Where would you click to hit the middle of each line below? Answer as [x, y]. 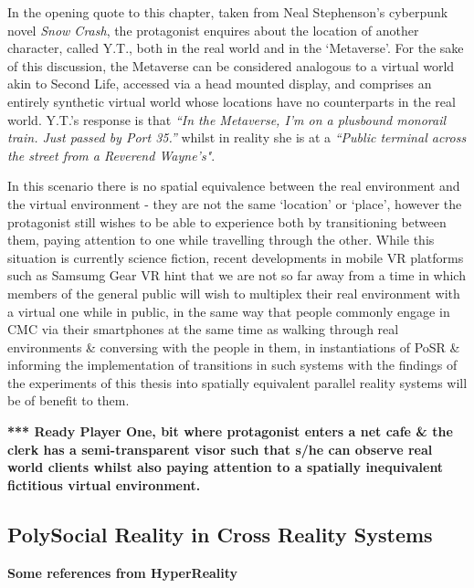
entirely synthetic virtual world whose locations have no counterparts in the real [232, 101]
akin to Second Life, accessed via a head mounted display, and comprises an [220, 84]
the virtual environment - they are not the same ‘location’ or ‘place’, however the [235, 203]
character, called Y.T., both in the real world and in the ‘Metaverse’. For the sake [236, 48]
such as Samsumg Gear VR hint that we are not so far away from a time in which [237, 275]
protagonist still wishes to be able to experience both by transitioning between [227, 221]
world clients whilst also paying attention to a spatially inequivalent [226, 467]
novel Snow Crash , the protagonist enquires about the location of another [213, 30]
